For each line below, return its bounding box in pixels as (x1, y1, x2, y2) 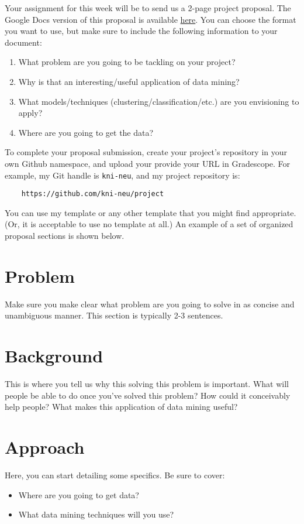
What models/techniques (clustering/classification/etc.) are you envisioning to (18, 95, 299, 107)
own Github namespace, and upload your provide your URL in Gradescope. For (5, 157, 291, 169)
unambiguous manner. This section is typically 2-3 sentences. (5, 309, 223, 321)
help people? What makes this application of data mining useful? (5, 400, 238, 413)
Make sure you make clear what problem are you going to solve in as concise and (5, 297, 295, 310)
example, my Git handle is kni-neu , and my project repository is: (5, 169, 240, 181)
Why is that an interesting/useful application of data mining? (18, 75, 240, 87)
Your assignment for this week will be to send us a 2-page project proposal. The (5, 2, 291, 13)
